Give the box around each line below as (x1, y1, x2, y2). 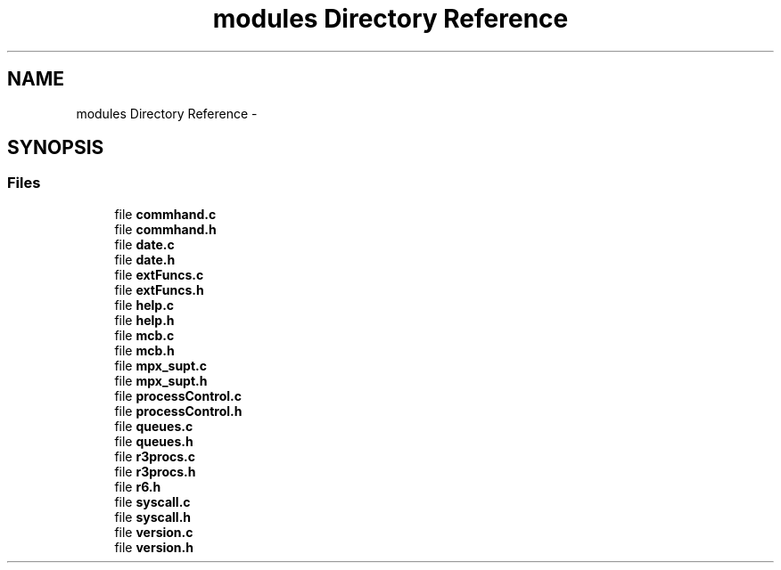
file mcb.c (114, 327, 175, 343)
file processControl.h (114, 403, 243, 419)
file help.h (114, 312, 175, 328)
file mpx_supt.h (114, 372, 208, 388)
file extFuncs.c (114, 266, 204, 282)
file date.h (114, 251, 176, 267)
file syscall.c (114, 493, 191, 509)
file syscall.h (114, 509, 192, 525)
